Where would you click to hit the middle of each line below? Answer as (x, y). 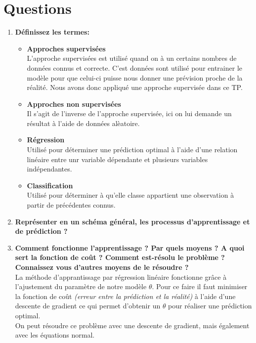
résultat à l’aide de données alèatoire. (83, 123)
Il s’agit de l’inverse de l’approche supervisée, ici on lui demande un (129, 113)
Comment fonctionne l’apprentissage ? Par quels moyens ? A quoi (130, 247)
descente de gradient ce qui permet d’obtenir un (88, 306)
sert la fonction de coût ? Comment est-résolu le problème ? (120, 257)
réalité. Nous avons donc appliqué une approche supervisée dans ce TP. (135, 87)
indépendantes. (49, 169)
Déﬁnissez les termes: (52, 32)
